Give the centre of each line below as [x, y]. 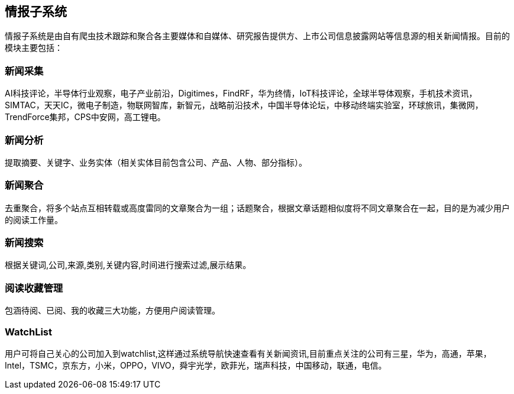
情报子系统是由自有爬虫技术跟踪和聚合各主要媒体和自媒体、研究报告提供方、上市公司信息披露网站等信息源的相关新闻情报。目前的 [257, 36]
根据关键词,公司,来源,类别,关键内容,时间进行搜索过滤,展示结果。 [128, 265]
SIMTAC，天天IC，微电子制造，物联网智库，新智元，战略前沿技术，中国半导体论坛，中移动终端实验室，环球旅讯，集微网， [244, 105]
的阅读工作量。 [34, 219]
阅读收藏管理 [34, 288]
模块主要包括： [34, 48]
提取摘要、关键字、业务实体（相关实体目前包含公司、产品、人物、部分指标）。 [156, 162]
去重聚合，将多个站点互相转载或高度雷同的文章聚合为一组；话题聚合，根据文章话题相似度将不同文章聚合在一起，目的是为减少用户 [257, 208]
